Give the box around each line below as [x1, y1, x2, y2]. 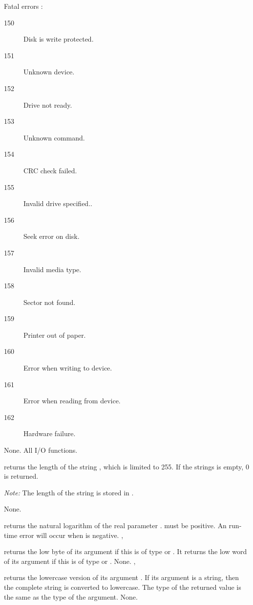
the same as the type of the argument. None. [4, 591, 138, 602]
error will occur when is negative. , [19, 530, 124, 540]
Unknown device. [23, 67, 75, 77]
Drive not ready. [23, 99, 72, 110]
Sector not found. [23, 297, 76, 307]
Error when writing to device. [23, 363, 112, 373]
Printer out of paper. [23, 329, 86, 340]
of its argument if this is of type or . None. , [4, 556, 136, 566]
